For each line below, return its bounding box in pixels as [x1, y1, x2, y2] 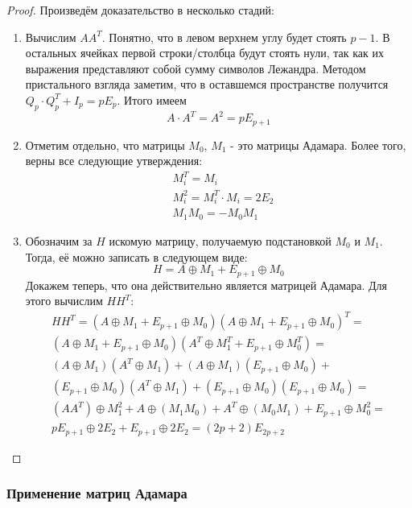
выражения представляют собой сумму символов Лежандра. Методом [25, 60, 366, 76]
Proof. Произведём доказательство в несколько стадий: [6, 2, 274, 18]
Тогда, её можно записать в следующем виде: [25, 248, 248, 265]
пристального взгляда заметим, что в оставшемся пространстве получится [25, 76, 389, 93]
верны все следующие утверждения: [25, 152, 203, 169]
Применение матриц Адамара [6, 483, 187, 503]
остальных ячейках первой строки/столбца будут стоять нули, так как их [25, 44, 384, 61]
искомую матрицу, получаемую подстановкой [109, 232, 332, 249]
